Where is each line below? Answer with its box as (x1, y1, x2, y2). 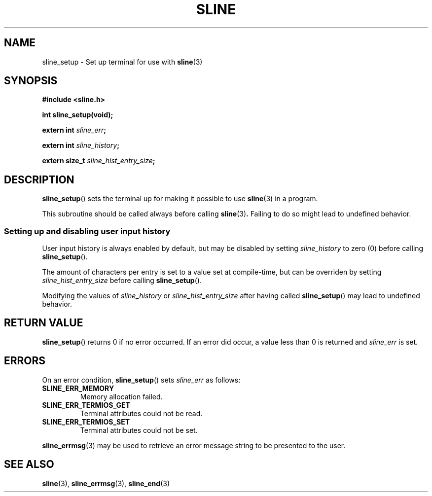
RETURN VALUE (4, 317, 83, 329)
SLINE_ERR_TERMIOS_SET (42, 417, 130, 426)
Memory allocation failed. (80, 392, 163, 401)
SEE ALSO (4, 458, 54, 471)
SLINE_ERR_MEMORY (42, 384, 114, 392)
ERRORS (4, 354, 46, 367)
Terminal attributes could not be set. (80, 425, 198, 434)
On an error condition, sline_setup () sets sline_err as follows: (42, 375, 241, 384)
